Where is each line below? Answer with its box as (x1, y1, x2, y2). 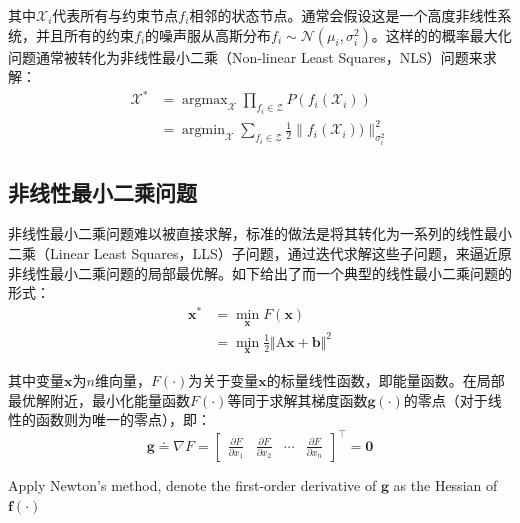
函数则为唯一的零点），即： (35, 409, 211, 430)
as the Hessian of (393, 475, 498, 496)
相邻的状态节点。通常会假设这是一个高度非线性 (189, 5, 498, 25)
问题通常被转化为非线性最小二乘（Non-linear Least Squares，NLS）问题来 (8, 46, 483, 67)
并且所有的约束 (35, 24, 134, 45)
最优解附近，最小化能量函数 (8, 389, 190, 410)
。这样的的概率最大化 (371, 24, 512, 45)
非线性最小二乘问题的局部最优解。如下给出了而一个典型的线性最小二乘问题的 (8, 262, 512, 283)
